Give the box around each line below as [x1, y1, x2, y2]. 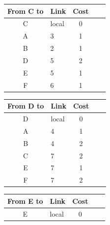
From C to [7, 5, 44, 16]
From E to [7, 195, 43, 206]
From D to [7, 101, 44, 111]
